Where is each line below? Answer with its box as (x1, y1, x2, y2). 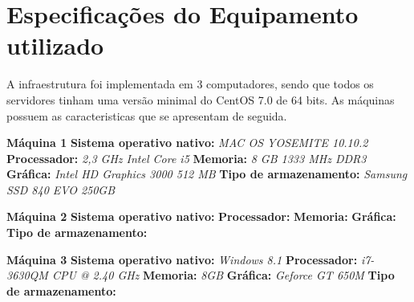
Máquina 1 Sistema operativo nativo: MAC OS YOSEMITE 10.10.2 (6, 134, 368, 151)
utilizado (6, 29, 104, 62)
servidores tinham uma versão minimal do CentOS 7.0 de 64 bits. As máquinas (6, 91, 395, 108)
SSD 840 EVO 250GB (6, 181, 116, 198)
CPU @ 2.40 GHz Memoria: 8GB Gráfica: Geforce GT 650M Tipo (51, 267, 395, 284)
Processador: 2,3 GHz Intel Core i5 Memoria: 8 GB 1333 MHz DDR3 (6, 149, 367, 166)
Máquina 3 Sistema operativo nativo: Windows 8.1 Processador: (6, 251, 358, 267)
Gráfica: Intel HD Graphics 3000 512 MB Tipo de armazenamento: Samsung (6, 165, 408, 182)
